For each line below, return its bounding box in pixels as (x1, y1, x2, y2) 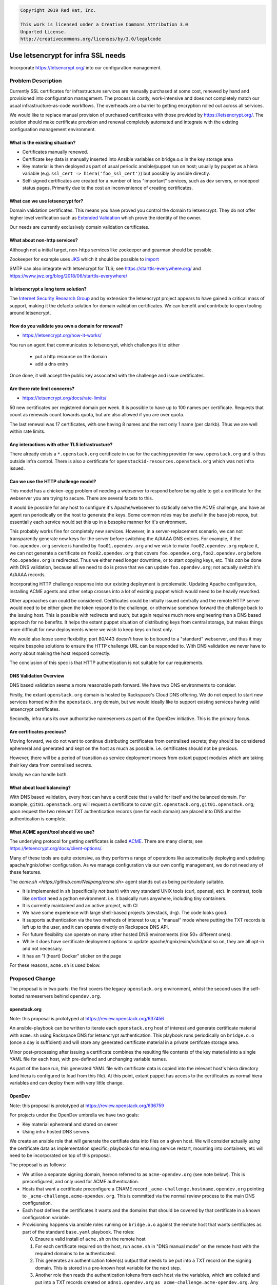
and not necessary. (22, 946, 63, 952)
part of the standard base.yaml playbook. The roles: (22, 1228, 135, 1235)
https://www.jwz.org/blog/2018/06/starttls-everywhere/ (9, 272, 128, 279)
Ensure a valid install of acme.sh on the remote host (35, 1236, 146, 1242)
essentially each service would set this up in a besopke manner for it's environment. (9, 519, 187, 525)
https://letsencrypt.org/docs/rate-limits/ (22, 395, 107, 401)
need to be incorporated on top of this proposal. (9, 1152, 111, 1159)
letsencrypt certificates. (9, 706, 60, 712)
